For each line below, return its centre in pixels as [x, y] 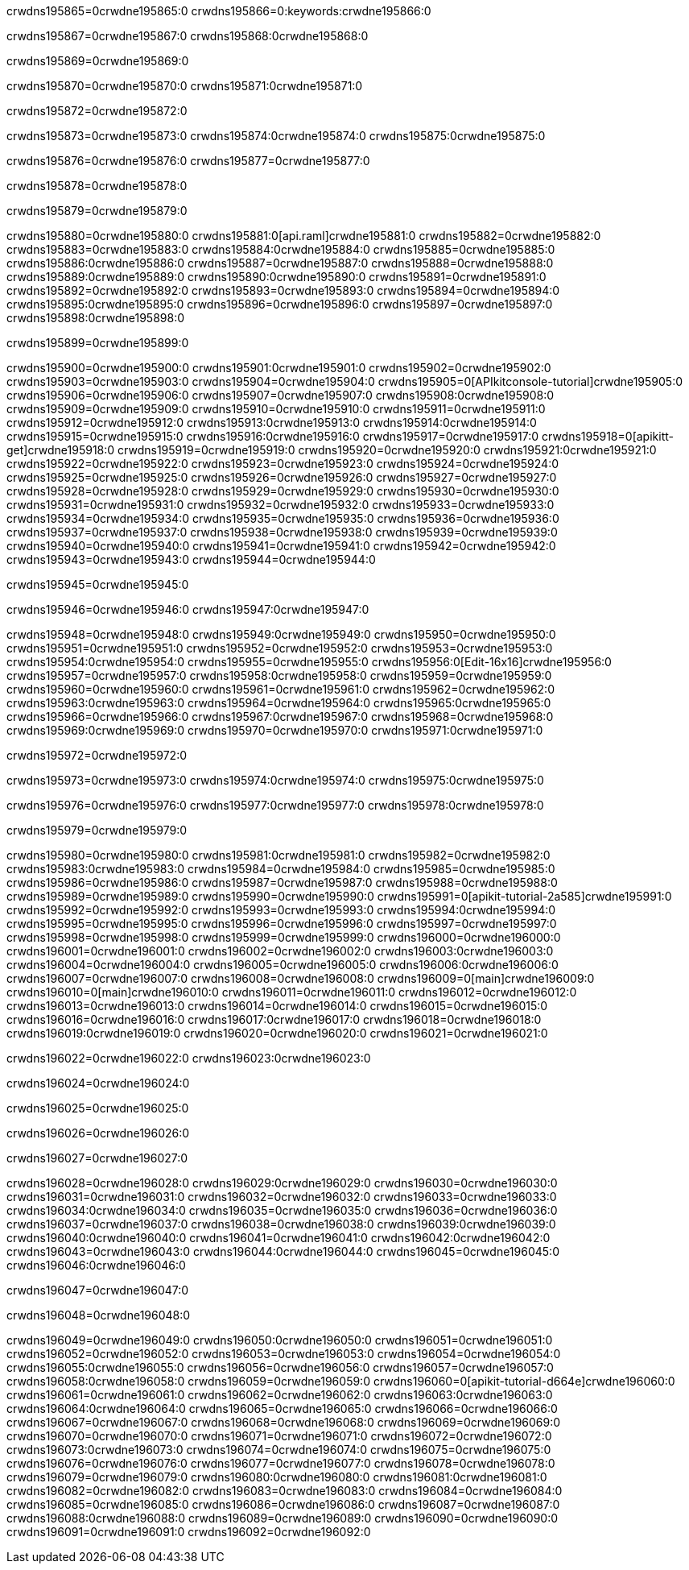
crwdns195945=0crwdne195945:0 [98, 584]
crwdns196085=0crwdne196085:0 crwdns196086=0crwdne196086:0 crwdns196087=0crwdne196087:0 [283, 1504]
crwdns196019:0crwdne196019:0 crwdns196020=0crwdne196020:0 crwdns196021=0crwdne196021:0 [277, 1033]
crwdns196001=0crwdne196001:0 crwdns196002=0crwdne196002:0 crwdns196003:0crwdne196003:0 [280, 951]
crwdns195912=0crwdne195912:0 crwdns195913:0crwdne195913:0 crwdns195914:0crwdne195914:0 [272, 423]
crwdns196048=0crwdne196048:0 [99, 1315]
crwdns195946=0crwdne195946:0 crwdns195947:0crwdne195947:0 [188, 609]
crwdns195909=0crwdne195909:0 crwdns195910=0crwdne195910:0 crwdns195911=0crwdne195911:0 [276, 409]
